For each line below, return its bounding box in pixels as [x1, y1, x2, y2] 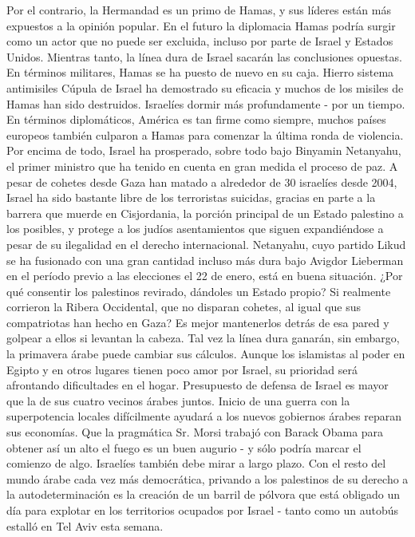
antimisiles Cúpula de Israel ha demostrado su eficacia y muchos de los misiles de [6, 79, 404, 96]
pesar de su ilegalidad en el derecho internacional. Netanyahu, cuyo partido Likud [6, 235, 406, 252]
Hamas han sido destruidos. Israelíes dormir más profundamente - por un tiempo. [6, 95, 405, 112]
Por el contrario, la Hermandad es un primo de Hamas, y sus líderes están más [6, 2, 391, 18]
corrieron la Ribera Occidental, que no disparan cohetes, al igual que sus [6, 298, 362, 315]
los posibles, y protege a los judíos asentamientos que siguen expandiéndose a [6, 220, 384, 237]
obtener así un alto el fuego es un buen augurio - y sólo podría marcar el [6, 439, 362, 456]
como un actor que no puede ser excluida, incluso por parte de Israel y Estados [6, 33, 393, 49]
